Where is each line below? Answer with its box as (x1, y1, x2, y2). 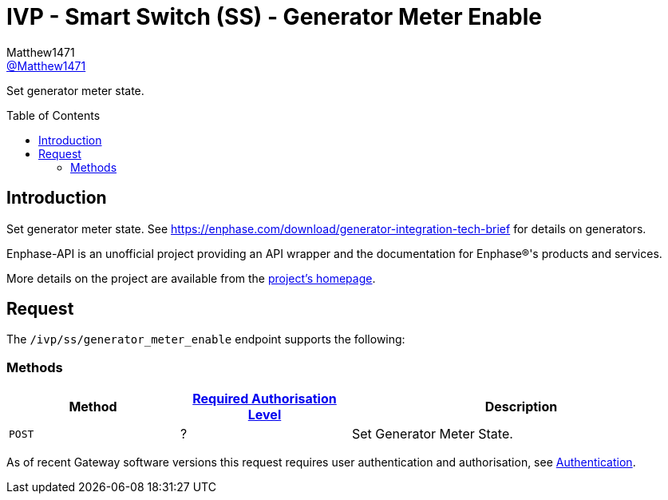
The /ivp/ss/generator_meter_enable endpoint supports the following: (6, 332, 405, 347)
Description (484, 399, 558, 415)
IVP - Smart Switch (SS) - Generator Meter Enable (6, 3, 542, 30)
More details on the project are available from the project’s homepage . (6, 271, 376, 285)
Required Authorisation (192, 391, 337, 407)
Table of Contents (6, 108, 101, 122)
